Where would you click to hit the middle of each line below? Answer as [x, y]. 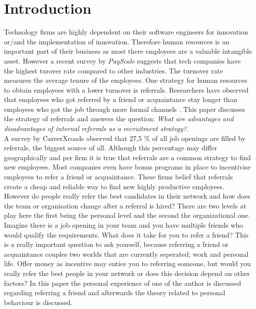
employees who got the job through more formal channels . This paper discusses [125, 109]
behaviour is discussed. [38, 302]
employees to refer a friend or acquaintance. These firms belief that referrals [118, 177]
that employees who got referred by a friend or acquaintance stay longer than [121, 99]
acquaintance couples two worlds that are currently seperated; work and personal [126, 254]
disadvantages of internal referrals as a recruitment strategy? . [96, 128]
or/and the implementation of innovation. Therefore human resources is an [117, 41]
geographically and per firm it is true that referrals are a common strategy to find [128, 157]
